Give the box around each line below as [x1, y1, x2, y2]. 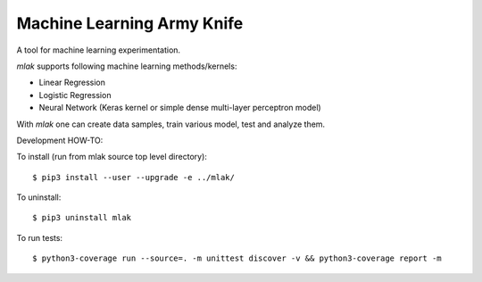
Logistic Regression [38, 89, 112, 100]
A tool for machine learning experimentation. [16, 45, 181, 55]
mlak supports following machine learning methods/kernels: [16, 61, 237, 71]
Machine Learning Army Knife [16, 13, 244, 33]
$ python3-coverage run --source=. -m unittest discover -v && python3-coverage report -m [32, 253, 442, 263]
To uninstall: [16, 192, 62, 203]
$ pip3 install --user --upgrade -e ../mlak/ [32, 172, 236, 182]
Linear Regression [38, 77, 106, 88]
